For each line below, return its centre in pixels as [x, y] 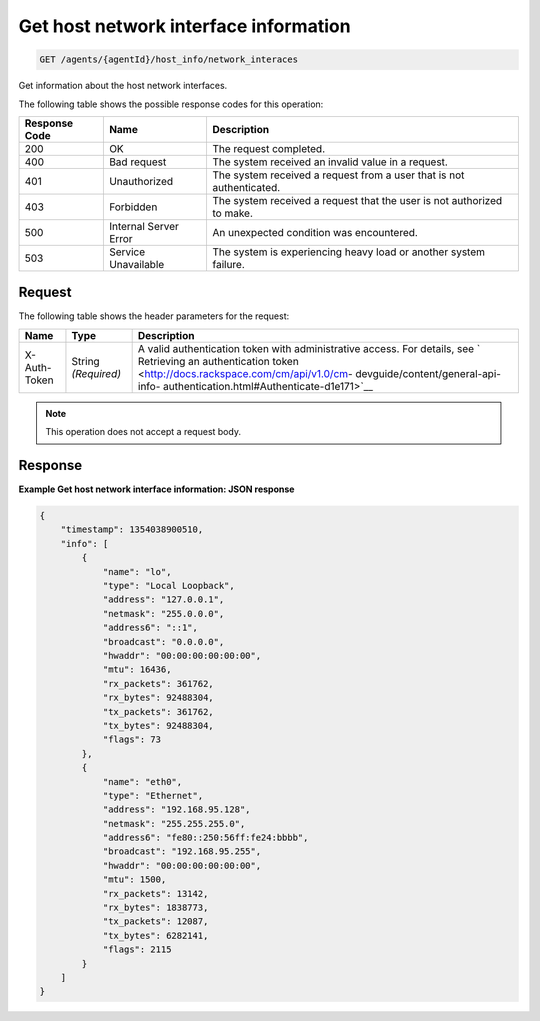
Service [127, 252]
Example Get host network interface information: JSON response [156, 489]
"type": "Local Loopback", [168, 586]
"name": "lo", [137, 571]
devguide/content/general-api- [428, 373]
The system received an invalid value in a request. [330, 162]
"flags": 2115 [137, 949]
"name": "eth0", [142, 781]
